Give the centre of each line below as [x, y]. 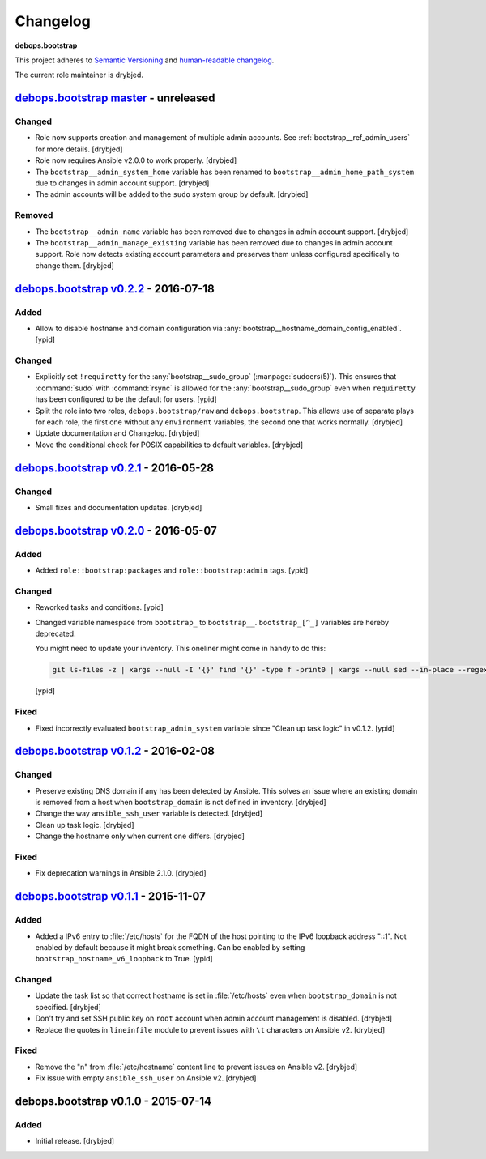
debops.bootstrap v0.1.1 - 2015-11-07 [111, 896]
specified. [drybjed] [68, 1007]
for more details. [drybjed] [79, 149]
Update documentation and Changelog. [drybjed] [117, 433]
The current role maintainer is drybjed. [79, 75]
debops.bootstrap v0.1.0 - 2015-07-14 [113, 1101]
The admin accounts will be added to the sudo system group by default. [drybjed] [172, 194]
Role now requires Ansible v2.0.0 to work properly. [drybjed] [136, 160]
